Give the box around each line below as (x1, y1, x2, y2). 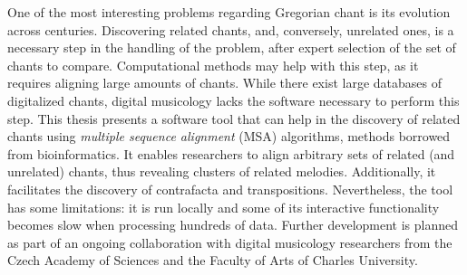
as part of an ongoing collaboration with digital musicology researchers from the (7, 232, 452, 251)
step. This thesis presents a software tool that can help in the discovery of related (7, 109, 461, 128)
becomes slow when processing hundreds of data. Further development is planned (7, 215, 459, 234)
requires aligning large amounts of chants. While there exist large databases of (7, 73, 442, 92)
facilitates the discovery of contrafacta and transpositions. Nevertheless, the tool (7, 179, 453, 198)
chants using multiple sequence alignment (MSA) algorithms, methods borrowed (7, 127, 451, 146)
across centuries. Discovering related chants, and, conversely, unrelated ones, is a (7, 20, 454, 39)
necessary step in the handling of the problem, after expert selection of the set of (7, 38, 456, 57)
